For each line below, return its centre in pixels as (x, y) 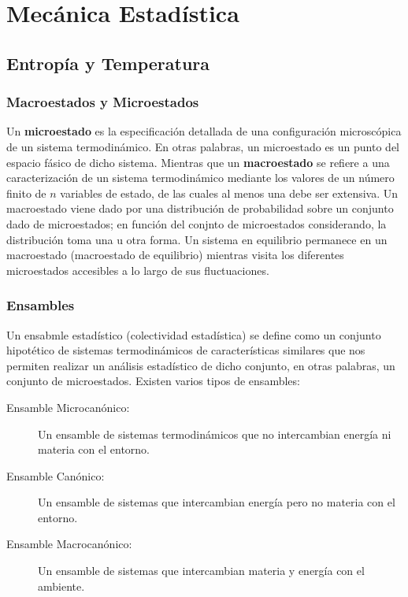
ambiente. (61, 586)
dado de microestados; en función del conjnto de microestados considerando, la (197, 223)
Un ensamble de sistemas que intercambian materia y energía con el (201, 571)
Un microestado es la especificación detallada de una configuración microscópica (204, 131)
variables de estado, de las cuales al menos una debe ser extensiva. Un (229, 193)
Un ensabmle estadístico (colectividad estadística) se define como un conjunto (194, 334)
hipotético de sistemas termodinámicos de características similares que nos (186, 350)
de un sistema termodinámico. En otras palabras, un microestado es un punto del (203, 146)
